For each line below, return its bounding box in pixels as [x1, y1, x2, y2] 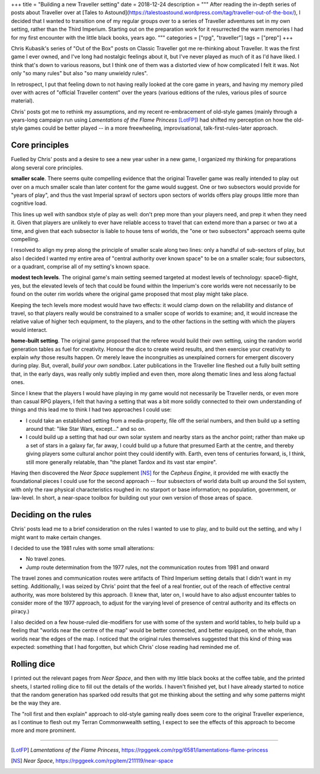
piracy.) [11, 607, 30, 615]
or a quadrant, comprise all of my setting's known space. [11, 263, 151, 270]
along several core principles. [11, 164, 84, 171]
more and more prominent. [11, 727, 76, 734]
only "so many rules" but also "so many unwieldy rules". [11, 70, 148, 77]
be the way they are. [11, 699, 62, 706]
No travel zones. [25, 555, 66, 562]
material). [11, 97, 34, 104]
